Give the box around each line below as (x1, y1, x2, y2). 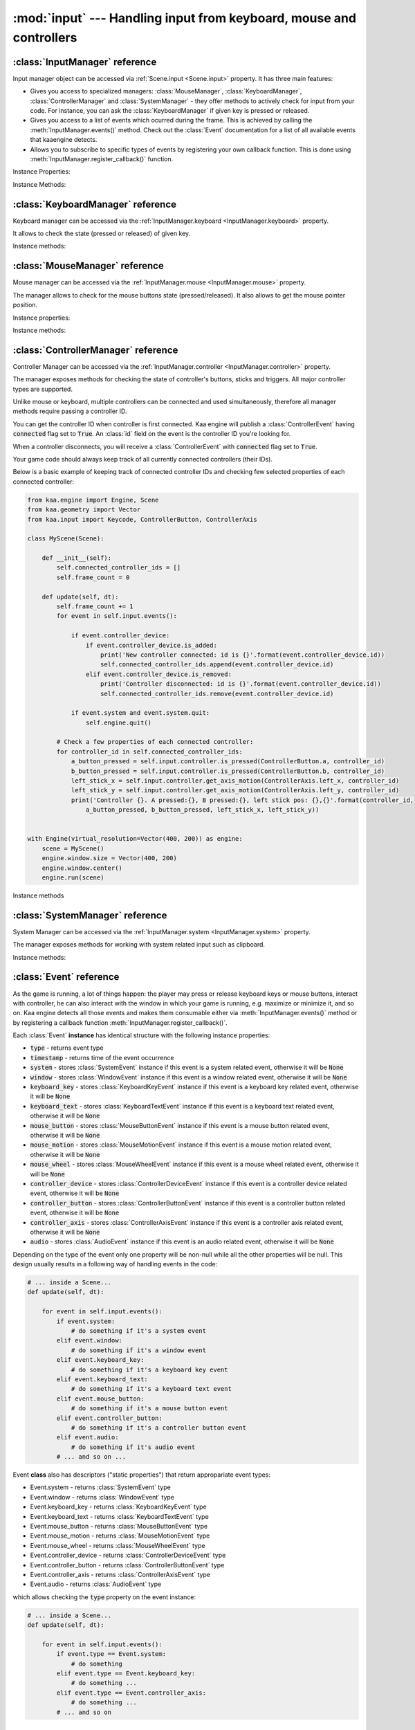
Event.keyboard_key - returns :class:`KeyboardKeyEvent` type (30, 1502, 207, 1511)
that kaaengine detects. (30, 136, 98, 144)
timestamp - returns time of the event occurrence (30, 1053, 174, 1062)
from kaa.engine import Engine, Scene (27, 495, 159, 504)
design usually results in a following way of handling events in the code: (12, 1260, 218, 1268)
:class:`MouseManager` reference (12, 260, 164, 272)
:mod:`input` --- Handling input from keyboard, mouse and (12, 10, 356, 26)
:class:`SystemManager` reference (12, 909, 167, 921)
